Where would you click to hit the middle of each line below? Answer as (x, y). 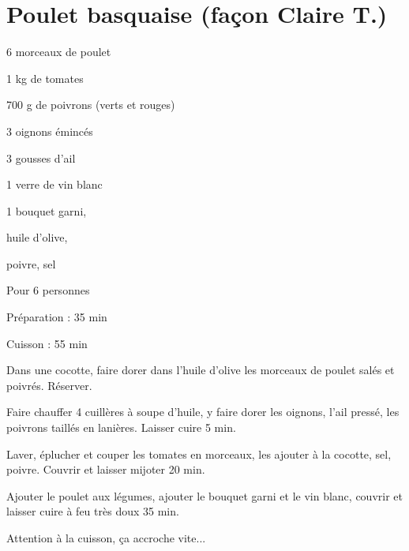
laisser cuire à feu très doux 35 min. (93, 511)
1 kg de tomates (45, 78)
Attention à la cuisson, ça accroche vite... (106, 538)
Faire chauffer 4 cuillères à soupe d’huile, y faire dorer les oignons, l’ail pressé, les (203, 412)
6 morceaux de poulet (59, 52)
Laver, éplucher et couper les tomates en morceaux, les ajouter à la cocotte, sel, (199, 454)
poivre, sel (31, 263)
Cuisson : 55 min (47, 343)
